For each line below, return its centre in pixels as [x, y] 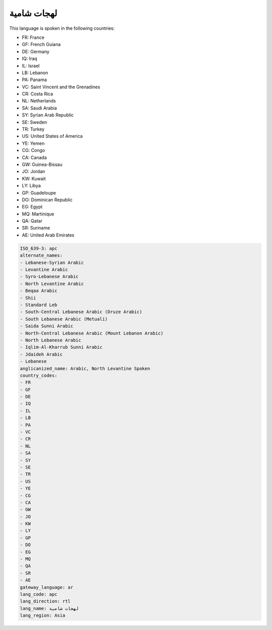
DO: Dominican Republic [47, 200]
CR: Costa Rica [38, 94]
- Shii [28, 298]
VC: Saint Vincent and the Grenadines [61, 87]
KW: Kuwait [34, 179]
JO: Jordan [33, 171]
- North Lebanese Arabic [51, 340]
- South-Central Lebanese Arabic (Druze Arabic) [81, 312]
